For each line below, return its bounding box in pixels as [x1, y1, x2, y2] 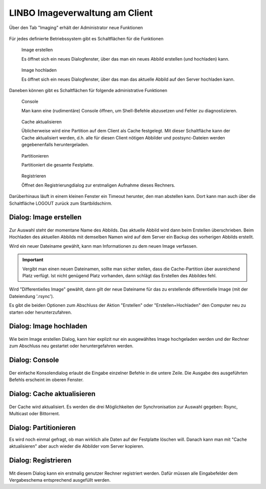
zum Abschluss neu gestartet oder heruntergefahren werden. [9, 343, 134, 349]
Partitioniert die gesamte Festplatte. [21, 162, 94, 168]
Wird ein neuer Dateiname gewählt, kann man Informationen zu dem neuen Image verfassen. [9, 243, 198, 249]
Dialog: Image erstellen [9, 213, 82, 222]
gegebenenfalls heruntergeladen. [21, 142, 89, 148]
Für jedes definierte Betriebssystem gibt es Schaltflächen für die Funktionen [9, 35, 164, 41]
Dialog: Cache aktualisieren [9, 390, 96, 398]
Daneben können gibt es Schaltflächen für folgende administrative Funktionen [9, 87, 167, 93]
